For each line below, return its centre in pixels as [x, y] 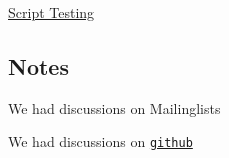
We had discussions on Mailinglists [114, 107]
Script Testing [51, 12]
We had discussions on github [100, 141]
